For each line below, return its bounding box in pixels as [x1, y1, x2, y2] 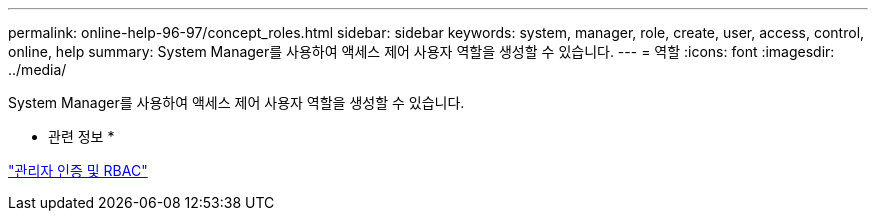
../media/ [8, 61, 67, 78]
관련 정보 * [48, 128, 115, 145]
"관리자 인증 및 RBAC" [8, 162, 148, 179]
